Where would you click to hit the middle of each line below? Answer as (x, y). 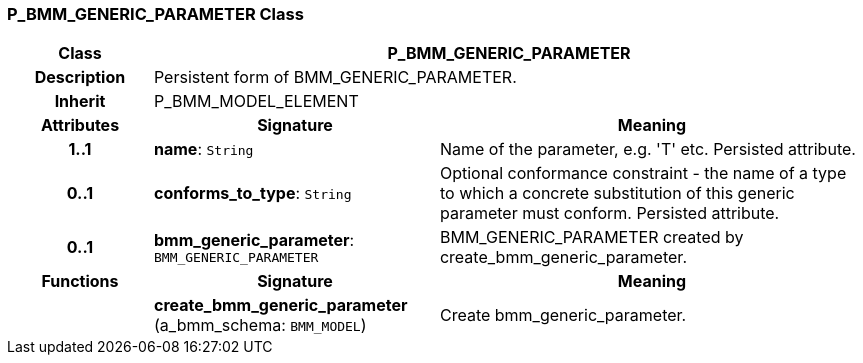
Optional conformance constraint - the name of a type (643, 173)
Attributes (80, 125)
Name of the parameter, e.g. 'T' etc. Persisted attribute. (647, 149)
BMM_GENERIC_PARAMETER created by (591, 237)
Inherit (80, 101)
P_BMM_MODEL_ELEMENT (256, 101)
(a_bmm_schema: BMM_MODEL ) (260, 325)
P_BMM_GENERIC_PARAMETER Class (155, 14)
